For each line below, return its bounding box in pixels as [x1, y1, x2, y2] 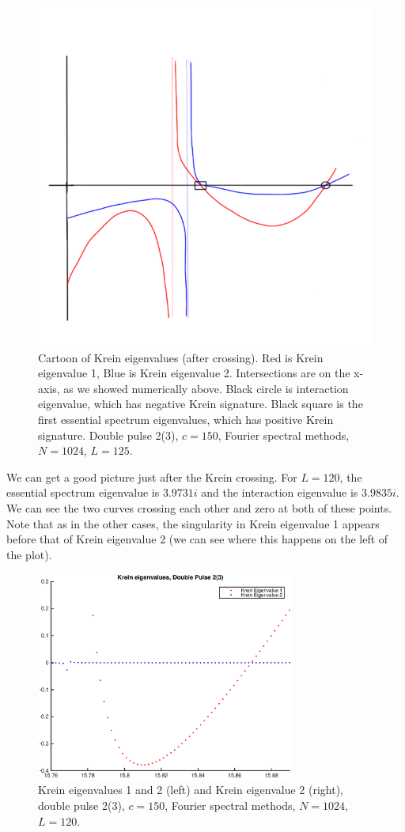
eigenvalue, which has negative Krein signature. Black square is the [38, 395, 363, 412]
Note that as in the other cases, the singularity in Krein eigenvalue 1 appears [6, 515, 380, 531]
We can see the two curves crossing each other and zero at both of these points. [6, 499, 392, 516]
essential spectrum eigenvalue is [6, 484, 160, 501]
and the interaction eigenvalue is [201, 484, 358, 501]
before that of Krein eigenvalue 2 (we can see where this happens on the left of [6, 531, 388, 547]
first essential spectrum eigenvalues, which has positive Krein [38, 410, 334, 427]
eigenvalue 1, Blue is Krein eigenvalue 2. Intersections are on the [38, 365, 350, 381]
